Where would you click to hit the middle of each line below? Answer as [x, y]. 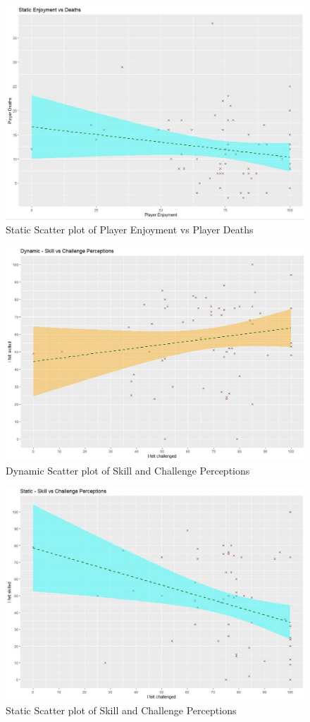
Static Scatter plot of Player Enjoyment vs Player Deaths [130, 230]
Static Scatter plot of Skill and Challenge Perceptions [121, 710]
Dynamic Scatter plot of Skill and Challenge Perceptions [128, 470]
